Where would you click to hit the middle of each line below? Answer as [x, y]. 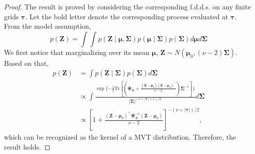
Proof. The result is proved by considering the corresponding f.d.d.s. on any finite [127, 6]
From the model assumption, [48, 26]
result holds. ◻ [27, 147]
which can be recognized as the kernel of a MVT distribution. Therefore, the [120, 137]
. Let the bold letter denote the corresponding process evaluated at [127, 16]
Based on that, [26, 63]
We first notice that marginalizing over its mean [77, 52]
